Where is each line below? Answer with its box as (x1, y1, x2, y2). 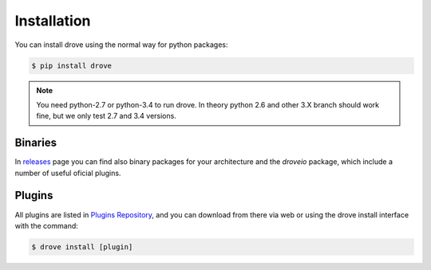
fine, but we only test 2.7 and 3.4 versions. (36, 112, 177, 121)
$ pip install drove (31, 61, 112, 70)
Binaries (14, 136, 57, 150)
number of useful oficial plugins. (14, 168, 121, 178)
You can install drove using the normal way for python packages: (14, 40, 228, 49)
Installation (14, 12, 91, 29)
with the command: (14, 221, 79, 230)
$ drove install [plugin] (31, 242, 133, 251)
